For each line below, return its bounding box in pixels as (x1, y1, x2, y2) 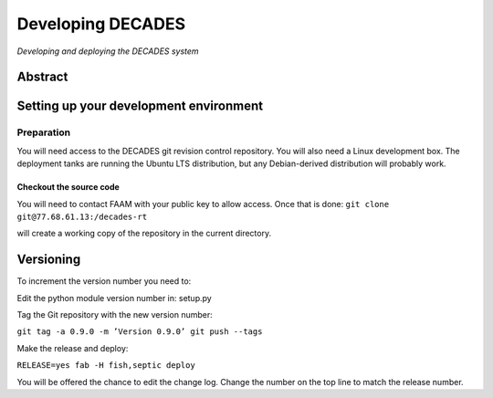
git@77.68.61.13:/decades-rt (16, 211, 148, 222)
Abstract (16, 69, 68, 85)
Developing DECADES (16, 14, 186, 34)
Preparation (16, 126, 71, 139)
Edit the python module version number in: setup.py (16, 292, 212, 303)
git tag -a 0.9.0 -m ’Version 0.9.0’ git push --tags (16, 327, 263, 337)
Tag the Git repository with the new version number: (16, 309, 214, 319)
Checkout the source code (16, 182, 121, 193)
